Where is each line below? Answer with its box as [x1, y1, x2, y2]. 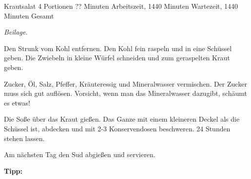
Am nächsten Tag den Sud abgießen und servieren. [4, 149, 155, 160]
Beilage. [4, 27, 28, 37]
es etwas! [4, 97, 30, 107]
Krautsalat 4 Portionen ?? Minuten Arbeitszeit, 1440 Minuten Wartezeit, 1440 [4, 1, 238, 11]
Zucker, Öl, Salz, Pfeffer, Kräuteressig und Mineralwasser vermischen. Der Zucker [4, 78, 247, 89]
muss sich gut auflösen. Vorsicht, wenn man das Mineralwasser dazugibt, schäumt [4, 88, 247, 98]
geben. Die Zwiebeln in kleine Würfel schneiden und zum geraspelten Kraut [4, 53, 230, 63]
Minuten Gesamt [4, 10, 54, 20]
